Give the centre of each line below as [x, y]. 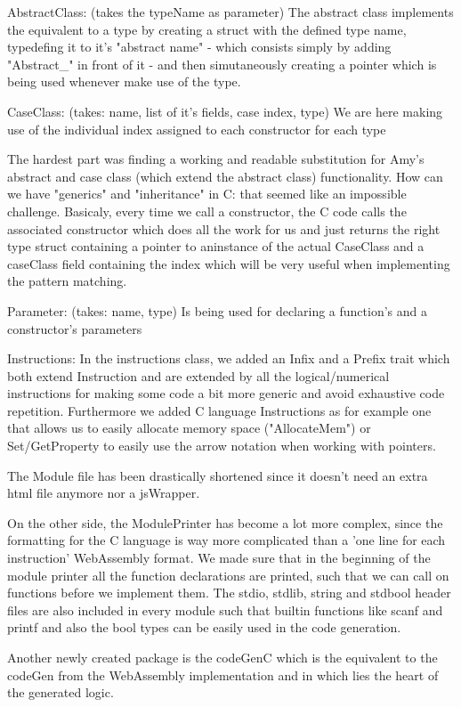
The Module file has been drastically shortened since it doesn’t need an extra [218, 475]
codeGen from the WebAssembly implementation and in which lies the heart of [223, 674]
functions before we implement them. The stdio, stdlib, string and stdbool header [229, 593]
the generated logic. [61, 692]
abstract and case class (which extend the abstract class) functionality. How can [225, 176]
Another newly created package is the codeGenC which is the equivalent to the [222, 657]
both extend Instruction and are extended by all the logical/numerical [198, 375]
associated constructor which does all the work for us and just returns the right [224, 228]
